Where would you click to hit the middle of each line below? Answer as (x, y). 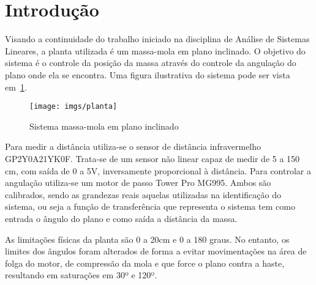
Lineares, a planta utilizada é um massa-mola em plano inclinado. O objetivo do (155, 50)
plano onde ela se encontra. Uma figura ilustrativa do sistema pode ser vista (148, 74)
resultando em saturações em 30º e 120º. (81, 275)
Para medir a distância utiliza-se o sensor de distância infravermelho (133, 146)
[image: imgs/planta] (73, 107)
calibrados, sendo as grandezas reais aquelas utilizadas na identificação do (143, 194)
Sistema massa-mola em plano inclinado (104, 126)
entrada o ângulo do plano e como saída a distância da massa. (121, 218)
